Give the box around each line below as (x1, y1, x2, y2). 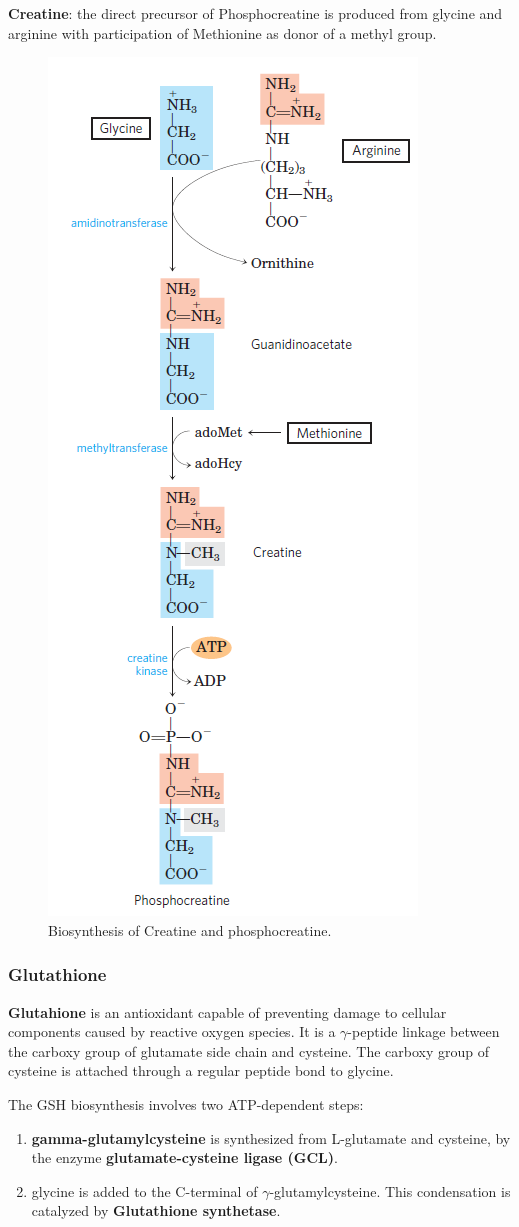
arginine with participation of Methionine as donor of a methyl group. (8, 22, 437, 43)
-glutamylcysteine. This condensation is (269, 1180, 511, 1201)
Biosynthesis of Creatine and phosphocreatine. (48, 919, 332, 940)
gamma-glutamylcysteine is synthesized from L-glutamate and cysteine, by (31, 1127, 511, 1148)
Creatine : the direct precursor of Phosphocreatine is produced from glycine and (8, 3, 503, 23)
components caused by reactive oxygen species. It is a (8, 1021, 336, 1042)
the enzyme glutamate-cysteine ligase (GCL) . (31, 1147, 338, 1168)
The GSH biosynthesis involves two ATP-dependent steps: (8, 1093, 364, 1114)
